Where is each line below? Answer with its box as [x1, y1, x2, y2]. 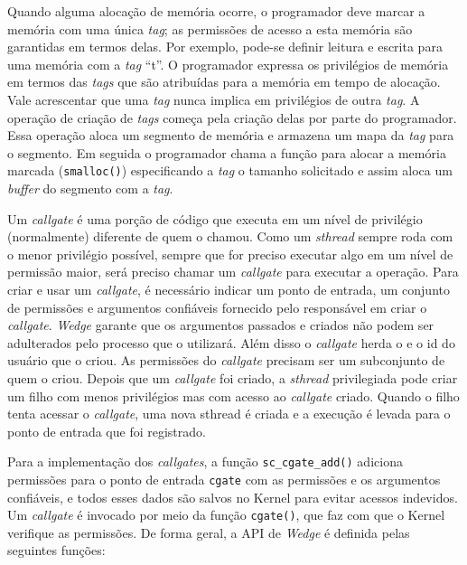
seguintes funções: [7, 541, 106, 560]
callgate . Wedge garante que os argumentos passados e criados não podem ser [7, 315, 434, 334]
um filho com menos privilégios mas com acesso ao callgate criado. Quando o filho [7, 386, 460, 405]
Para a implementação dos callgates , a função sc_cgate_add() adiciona [7, 452, 403, 471]
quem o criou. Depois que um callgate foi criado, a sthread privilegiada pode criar [7, 368, 458, 387]
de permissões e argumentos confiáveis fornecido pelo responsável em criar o [7, 297, 427, 316]
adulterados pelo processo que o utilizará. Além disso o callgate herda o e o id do [7, 333, 455, 352]
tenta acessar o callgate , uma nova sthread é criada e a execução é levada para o [7, 404, 451, 423]
